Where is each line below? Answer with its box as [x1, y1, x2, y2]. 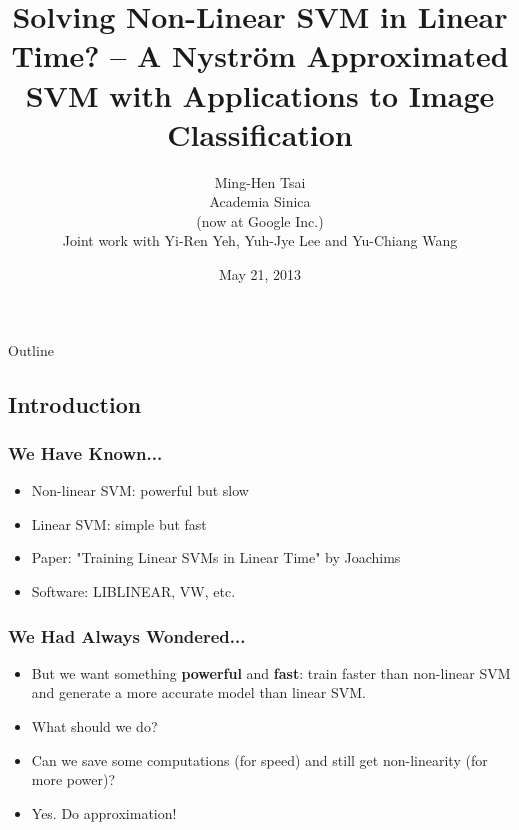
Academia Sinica [209, 191, 311, 212]
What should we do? [31, 716, 158, 737]
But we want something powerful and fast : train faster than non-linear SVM [31, 662, 511, 683]
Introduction [8, 388, 142, 419]
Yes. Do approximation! [31, 802, 177, 823]
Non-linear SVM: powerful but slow [31, 480, 249, 501]
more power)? [31, 769, 116, 790]
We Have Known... [8, 440, 163, 465]
